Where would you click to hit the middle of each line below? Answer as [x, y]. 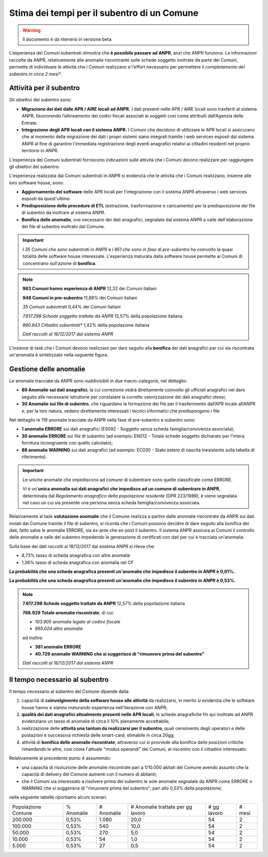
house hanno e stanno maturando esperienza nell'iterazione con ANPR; [95, 707]
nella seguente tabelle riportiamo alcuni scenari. [58, 797]
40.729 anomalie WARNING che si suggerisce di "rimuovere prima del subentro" [120, 654]
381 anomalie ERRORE [58, 647]
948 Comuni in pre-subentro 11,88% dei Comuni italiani [80, 298]
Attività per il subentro [45, 88]
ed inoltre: [33, 638]
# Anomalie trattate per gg [161, 807]
